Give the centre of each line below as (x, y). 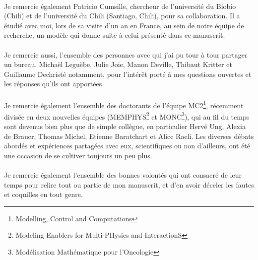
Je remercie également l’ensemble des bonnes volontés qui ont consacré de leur (123, 175)
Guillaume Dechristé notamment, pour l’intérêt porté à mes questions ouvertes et (128, 74)
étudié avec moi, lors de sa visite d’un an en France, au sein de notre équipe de (124, 25)
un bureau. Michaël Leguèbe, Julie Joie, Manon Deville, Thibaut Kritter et (118, 64)
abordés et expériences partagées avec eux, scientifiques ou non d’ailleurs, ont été (127, 146)
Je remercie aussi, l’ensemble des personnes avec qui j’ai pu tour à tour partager (126, 54)
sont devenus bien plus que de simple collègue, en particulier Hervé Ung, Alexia (125, 126)
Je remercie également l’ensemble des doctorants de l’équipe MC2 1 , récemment (124, 104)
